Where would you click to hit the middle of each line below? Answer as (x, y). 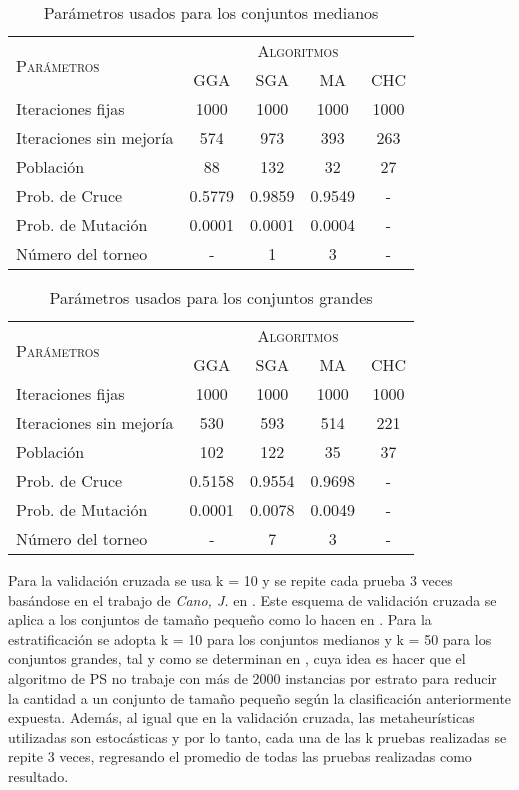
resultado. (38, 775)
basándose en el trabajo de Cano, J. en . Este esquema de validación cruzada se (252, 599)
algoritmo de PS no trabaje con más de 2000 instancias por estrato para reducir (252, 677)
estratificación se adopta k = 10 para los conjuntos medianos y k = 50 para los (250, 638)
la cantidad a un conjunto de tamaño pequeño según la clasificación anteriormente (260, 697)
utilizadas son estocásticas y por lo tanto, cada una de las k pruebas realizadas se (257, 736)
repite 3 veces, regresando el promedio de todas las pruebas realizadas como (240, 756)
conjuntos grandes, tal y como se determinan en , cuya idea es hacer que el (237, 658)
